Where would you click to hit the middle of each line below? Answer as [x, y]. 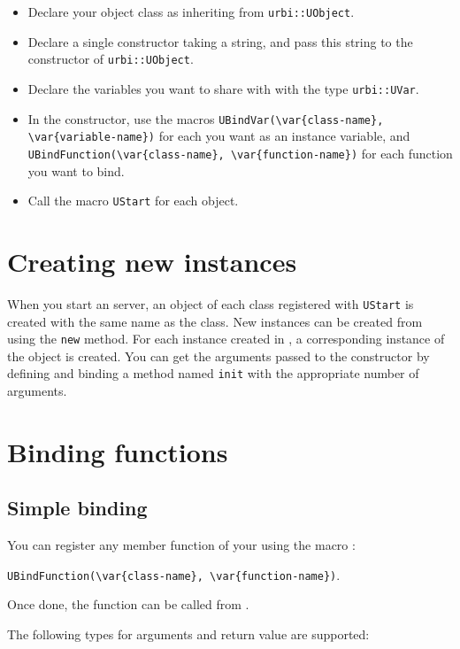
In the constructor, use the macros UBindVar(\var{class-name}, [206, 118]
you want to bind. [76, 170]
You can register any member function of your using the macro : [181, 545]
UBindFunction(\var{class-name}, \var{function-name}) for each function [240, 153]
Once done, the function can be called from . [128, 604]
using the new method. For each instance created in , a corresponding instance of [226, 339]
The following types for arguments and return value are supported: [188, 634]
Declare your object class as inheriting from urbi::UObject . [191, 12]
